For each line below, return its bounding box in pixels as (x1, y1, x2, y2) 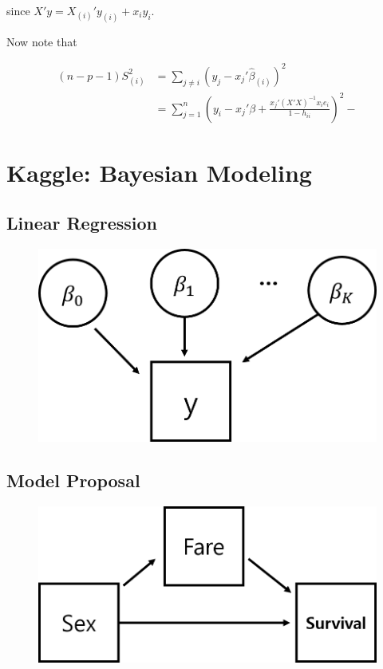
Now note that (6, 33, 77, 49)
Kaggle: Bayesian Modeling (6, 155, 312, 188)
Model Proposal (6, 467, 140, 492)
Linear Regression (6, 211, 157, 235)
